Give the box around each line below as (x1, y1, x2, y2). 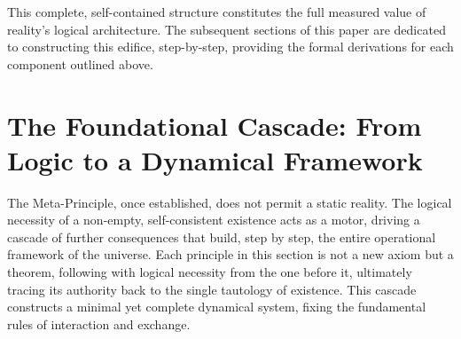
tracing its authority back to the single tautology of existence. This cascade (7, 280, 417, 298)
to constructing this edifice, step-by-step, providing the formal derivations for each (7, 37, 454, 56)
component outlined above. (7, 54, 153, 73)
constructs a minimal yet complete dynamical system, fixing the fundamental (7, 297, 426, 316)
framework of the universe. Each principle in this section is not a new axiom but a (7, 245, 454, 264)
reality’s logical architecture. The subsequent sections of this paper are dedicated (7, 20, 446, 38)
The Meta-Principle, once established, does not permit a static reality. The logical (7, 193, 452, 211)
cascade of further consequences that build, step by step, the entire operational (7, 227, 436, 246)
